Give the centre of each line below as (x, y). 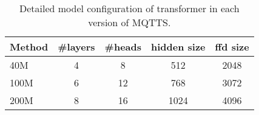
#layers (76, 47)
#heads (123, 47)
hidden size (178, 47)
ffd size (232, 47)
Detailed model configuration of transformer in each (129, 8)
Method (29, 47)
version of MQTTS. (129, 22)
